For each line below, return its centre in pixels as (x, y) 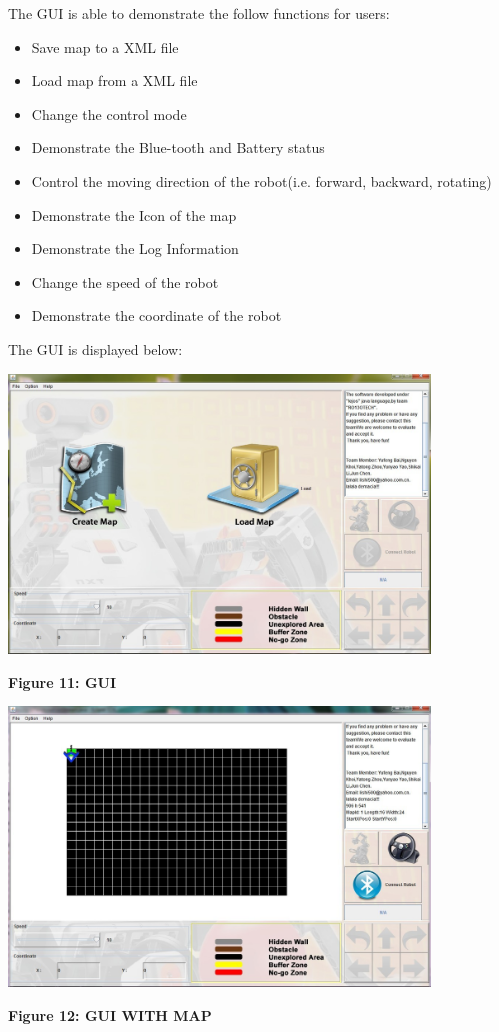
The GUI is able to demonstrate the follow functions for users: (199, 13)
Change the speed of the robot (125, 281)
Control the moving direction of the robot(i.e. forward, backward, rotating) (261, 180)
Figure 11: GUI (62, 681)
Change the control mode (109, 113)
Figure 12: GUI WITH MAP (110, 1014)
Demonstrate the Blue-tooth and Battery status (178, 147)
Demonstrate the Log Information (135, 248)
